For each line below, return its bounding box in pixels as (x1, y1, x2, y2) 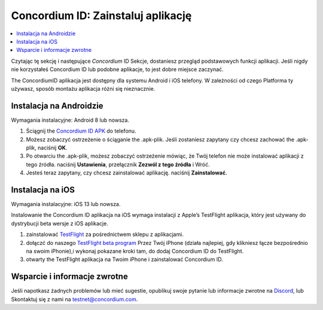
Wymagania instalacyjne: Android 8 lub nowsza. (11, 116, 130, 124)
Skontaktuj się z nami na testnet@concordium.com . (11, 296, 138, 303)
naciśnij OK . (38, 144, 68, 151)
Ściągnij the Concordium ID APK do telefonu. (26, 127, 137, 134)
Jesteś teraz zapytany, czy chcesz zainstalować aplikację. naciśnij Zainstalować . (26, 169, 227, 176)
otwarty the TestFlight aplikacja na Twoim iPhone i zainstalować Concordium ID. (26, 256, 224, 263)
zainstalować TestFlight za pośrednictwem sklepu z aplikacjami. (26, 231, 184, 238)
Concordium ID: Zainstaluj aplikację (11, 9, 192, 22)
